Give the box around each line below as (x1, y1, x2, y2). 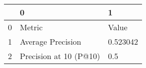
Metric (20, 21, 43, 33)
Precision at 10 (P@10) (20, 50, 100, 62)
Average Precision (20, 36, 81, 47)
